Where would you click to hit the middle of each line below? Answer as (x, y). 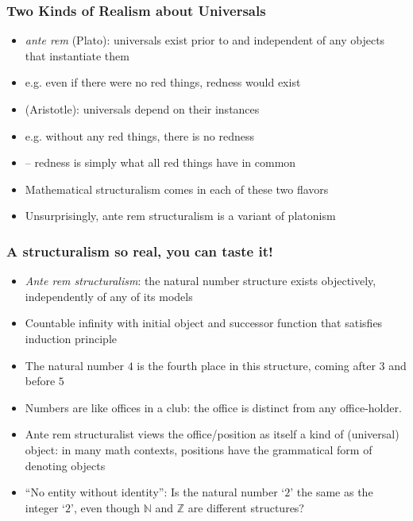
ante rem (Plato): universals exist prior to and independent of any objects (205, 40)
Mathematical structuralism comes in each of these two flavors (177, 189)
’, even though (106, 507)
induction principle (71, 338)
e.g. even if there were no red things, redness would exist (163, 82)
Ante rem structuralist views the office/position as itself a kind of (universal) (212, 434)
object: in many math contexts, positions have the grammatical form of (199, 449)
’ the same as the (332, 492)
